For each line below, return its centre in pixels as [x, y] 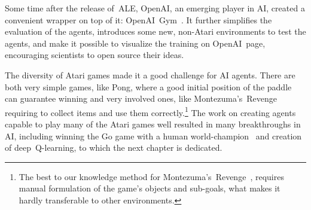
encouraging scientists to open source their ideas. [94, 55]
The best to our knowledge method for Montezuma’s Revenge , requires [151, 176]
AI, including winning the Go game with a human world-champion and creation [153, 136]
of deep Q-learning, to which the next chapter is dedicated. [114, 147]
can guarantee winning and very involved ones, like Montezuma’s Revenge [141, 98]
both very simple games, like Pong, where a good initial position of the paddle [148, 86]
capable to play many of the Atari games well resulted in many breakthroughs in [153, 124]
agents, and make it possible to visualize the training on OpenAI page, [135, 43]
